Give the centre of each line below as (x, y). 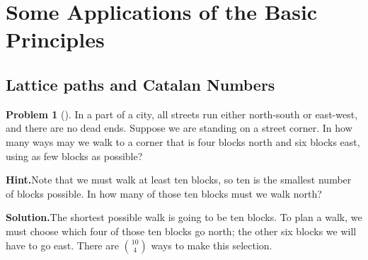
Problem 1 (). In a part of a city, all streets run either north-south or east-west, (182, 114)
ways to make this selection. (212, 245)
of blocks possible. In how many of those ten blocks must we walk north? (164, 193)
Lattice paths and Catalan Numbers (140, 84)
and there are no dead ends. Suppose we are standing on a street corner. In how (179, 128)
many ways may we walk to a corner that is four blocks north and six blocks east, (183, 141)
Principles (55, 39)
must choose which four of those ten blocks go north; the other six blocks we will (181, 231)
